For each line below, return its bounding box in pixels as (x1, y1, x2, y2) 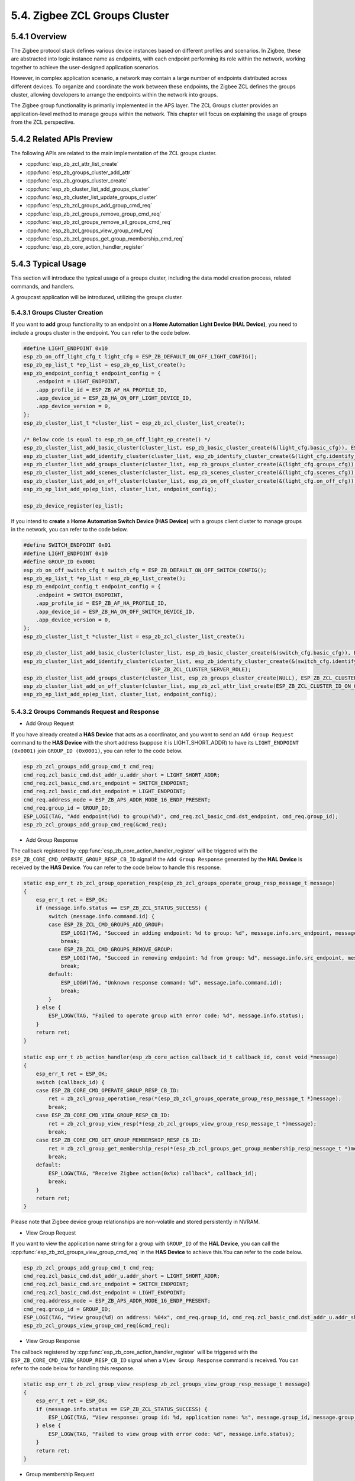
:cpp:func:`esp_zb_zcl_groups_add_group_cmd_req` (25, 202, 153, 209)
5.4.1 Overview (11, 31, 67, 41)
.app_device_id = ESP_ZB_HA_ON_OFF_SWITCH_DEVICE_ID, (35, 608, 195, 615)
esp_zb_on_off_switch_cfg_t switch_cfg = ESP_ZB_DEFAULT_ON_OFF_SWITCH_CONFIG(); (23, 566, 267, 573)
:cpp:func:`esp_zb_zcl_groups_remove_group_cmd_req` (25, 210, 162, 217)
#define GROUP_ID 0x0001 (23, 559, 96, 565)
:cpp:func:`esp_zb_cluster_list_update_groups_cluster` (25, 194, 158, 201)
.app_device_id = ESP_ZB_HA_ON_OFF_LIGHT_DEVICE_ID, (35, 395, 192, 401)
